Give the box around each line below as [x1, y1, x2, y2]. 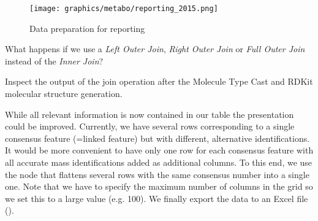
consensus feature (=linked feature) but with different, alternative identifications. [5, 131, 310, 144]
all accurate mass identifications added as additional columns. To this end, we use [5, 156, 312, 168]
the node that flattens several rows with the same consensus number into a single [5, 168, 309, 180]
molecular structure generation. [5, 87, 123, 100]
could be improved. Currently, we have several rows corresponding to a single [5, 120, 295, 133]
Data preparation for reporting [29, 21, 145, 34]
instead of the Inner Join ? [5, 54, 104, 67]
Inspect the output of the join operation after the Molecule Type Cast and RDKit [5, 75, 313, 88]
